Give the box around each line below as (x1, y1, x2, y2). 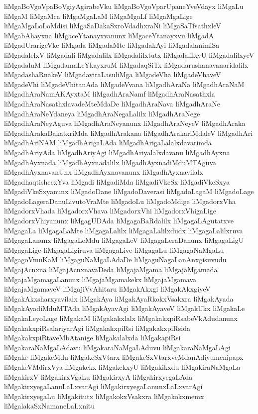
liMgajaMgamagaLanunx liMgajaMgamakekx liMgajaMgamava (4, 274, 197, 284)
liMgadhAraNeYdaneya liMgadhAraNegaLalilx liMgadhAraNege (4, 108, 200, 118)
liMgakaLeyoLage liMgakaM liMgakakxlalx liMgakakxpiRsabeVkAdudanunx (4, 313, 238, 323)
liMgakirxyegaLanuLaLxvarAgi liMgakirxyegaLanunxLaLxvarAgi (4, 381, 203, 392)
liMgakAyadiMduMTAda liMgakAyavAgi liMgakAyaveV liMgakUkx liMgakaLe (4, 303, 245, 313)
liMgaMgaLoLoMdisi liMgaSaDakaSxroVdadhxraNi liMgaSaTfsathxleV (4, 20, 221, 31)
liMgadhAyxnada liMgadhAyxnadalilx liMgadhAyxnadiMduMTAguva (4, 157, 217, 167)
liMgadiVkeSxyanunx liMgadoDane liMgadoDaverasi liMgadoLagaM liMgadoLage (4, 186, 254, 197)
